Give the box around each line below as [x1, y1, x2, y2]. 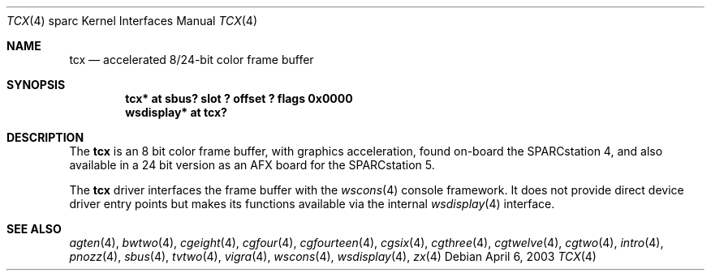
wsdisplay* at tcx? [125, 105, 227, 119]
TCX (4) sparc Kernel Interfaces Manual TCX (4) [6, 14, 257, 28]
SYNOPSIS [6, 78, 66, 92]
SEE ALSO [6, 222, 62, 236]
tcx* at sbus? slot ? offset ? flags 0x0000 [125, 92, 353, 105]
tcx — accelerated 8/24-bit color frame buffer [69, 53, 314, 66]
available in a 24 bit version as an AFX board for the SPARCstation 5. [69, 158, 435, 172]
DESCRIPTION [6, 130, 84, 144]
